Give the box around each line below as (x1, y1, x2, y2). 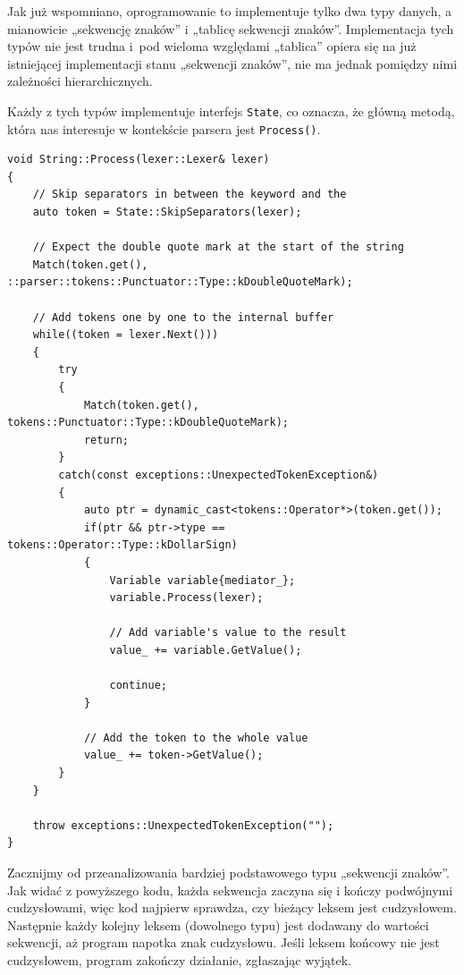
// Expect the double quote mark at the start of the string (32, 241, 404, 254)
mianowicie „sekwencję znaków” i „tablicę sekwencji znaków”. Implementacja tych (7, 19, 454, 38)
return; (83, 433, 130, 446)
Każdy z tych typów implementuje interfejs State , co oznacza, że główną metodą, (7, 101, 455, 120)
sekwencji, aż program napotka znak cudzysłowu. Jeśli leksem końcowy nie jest (7, 933, 440, 952)
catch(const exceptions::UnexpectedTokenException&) (58, 468, 379, 481)
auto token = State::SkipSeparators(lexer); (32, 206, 302, 219)
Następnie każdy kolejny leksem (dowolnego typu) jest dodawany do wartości (7, 915, 429, 934)
